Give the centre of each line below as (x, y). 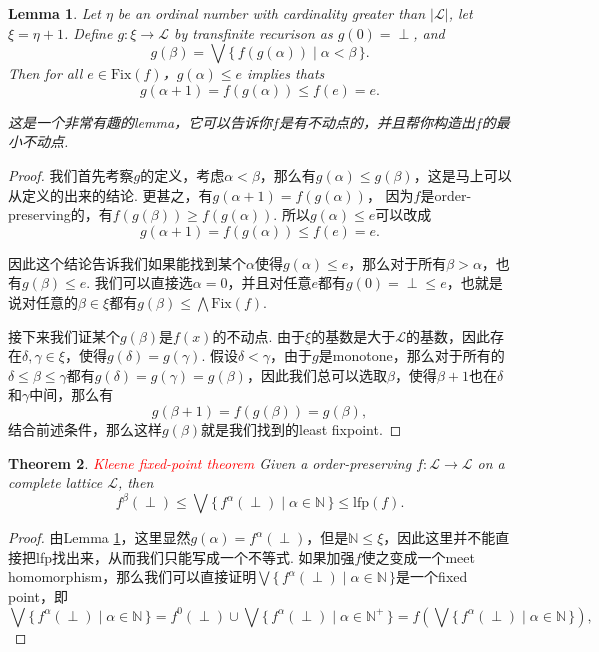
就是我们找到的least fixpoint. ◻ (301, 428)
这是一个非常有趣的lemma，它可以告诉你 (140, 121)
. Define (88, 32)
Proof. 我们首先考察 (71, 174)
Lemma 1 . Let (54, 13)
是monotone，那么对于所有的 (411, 355)
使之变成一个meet (418, 556)
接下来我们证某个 (64, 335)
